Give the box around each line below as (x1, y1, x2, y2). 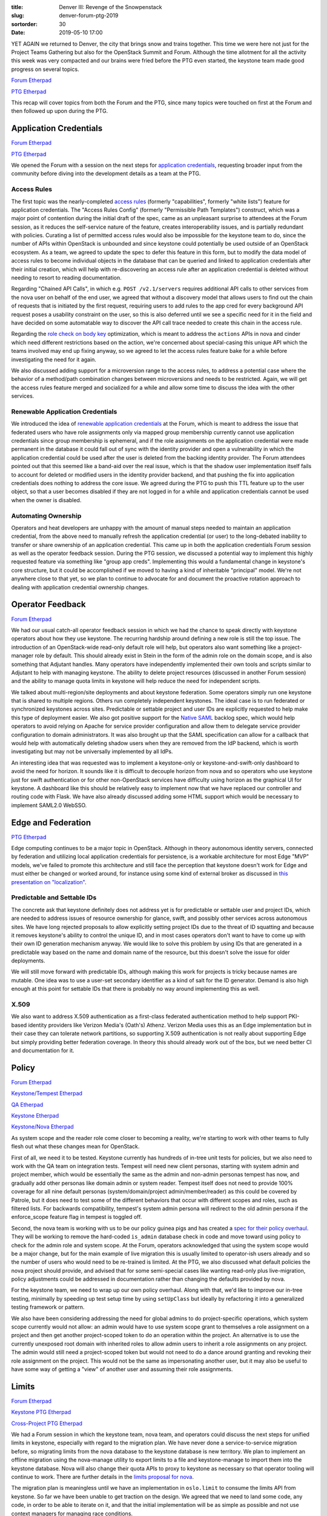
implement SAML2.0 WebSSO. (11, 801, 87, 809)
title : (11, 4, 24, 10)
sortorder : (11, 20, 38, 27)
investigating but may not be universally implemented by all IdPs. (11, 748, 173, 755)
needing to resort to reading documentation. (11, 274, 122, 281)
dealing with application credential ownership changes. (11, 583, 150, 591)
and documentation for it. (11, 1047, 75, 1054)
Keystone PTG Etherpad (11, 1409, 71, 1416)
